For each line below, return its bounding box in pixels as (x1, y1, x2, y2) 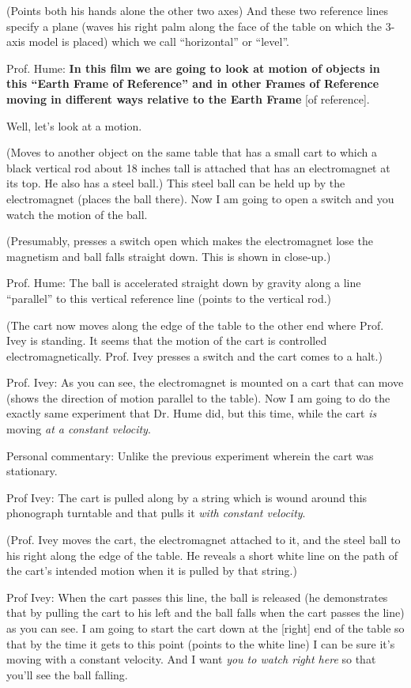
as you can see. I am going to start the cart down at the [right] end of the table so (6, 620, 405, 636)
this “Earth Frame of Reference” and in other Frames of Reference (6, 75, 379, 92)
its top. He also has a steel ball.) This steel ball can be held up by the (6, 175, 345, 191)
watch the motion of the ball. (6, 206, 148, 222)
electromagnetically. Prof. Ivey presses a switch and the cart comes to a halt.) (6, 347, 383, 364)
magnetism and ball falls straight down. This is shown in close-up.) (6, 248, 331, 264)
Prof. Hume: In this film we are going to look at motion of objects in (6, 59, 380, 76)
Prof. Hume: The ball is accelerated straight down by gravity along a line (6, 274, 361, 291)
